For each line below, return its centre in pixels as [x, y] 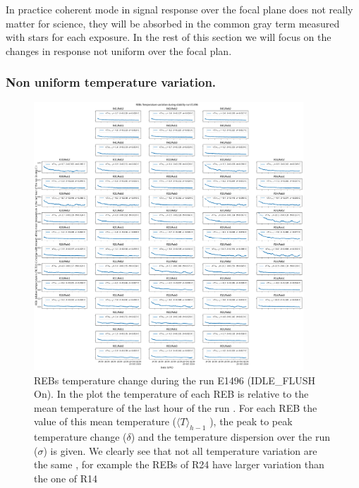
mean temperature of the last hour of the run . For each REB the [176, 407]
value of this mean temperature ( [105, 421]
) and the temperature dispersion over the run [231, 437]
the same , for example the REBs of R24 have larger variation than [179, 464]
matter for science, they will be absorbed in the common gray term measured [173, 23]
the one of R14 [66, 478]
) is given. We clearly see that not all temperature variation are [180, 450]
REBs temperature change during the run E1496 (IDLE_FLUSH [175, 380]
